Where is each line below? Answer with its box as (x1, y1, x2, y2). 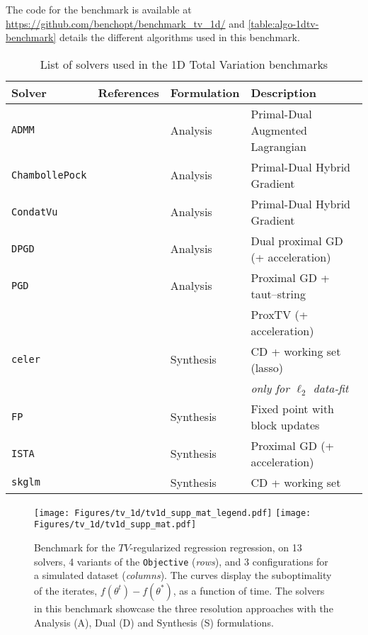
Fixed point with (251, 400, 335, 417)
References (98, 84, 159, 101)
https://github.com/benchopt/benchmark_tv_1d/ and (6, 16, 245, 30)
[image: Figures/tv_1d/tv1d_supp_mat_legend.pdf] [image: (34, 507, 311, 518)
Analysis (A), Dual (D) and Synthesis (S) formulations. (34, 614, 274, 629)
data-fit (313, 379, 349, 396)
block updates (251, 416, 320, 433)
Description (251, 84, 316, 101)
